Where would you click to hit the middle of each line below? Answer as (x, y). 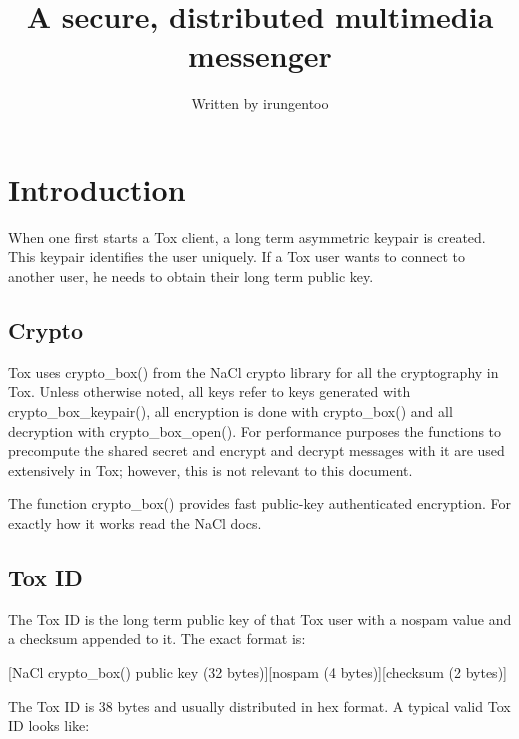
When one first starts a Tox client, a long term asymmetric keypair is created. (247, 236)
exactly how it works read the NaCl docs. (135, 522)
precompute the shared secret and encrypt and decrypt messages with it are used (256, 450)
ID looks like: (49, 725)
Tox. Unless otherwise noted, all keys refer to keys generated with (209, 391)
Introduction (97, 188)
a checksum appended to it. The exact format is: (157, 638)
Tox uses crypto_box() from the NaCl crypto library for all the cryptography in (253, 371)
